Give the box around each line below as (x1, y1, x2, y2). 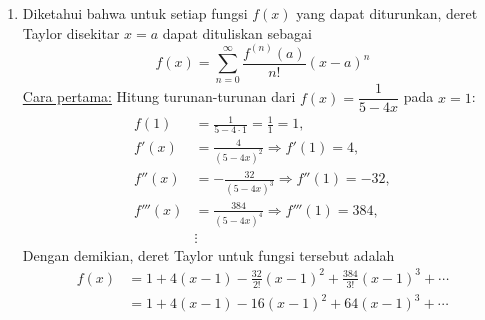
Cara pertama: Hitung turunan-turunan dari (22, 86, 296, 107)
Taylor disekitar (22, 22, 120, 43)
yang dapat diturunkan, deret (296, 3, 478, 23)
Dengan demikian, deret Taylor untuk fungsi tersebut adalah (22, 244, 395, 265)
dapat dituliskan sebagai (162, 22, 312, 43)
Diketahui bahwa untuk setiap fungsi (22, 3, 248, 23)
